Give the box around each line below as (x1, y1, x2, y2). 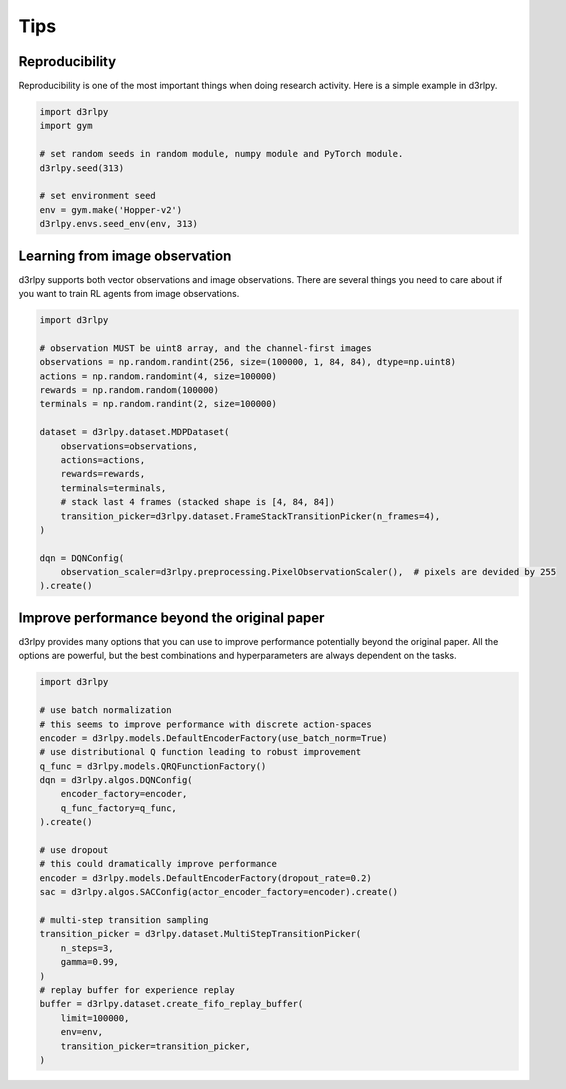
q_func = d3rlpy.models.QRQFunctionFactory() (39, 760, 267, 772)
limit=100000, (60, 1012, 130, 1024)
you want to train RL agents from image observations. (18, 288, 240, 300)
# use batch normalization (39, 705, 172, 716)
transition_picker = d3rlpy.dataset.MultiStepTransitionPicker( (39, 928, 362, 940)
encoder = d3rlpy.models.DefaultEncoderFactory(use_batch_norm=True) (39, 732, 388, 744)
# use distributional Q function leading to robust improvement (39, 746, 362, 758)
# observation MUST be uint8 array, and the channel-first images (39, 342, 372, 354)
